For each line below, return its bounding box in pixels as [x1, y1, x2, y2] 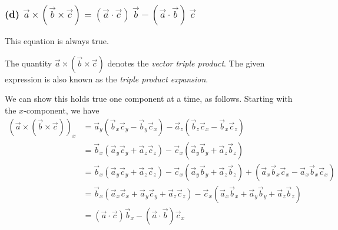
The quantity [5, 56, 52, 69]
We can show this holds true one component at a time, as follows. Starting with [5, 92, 293, 105]
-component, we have [24, 104, 100, 116]
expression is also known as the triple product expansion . [5, 72, 208, 85]
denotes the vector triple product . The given [107, 56, 265, 69]
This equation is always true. [5, 35, 109, 47]
